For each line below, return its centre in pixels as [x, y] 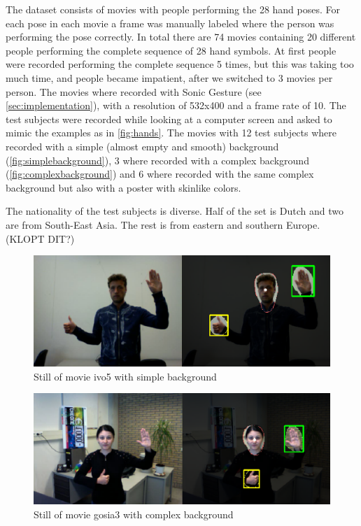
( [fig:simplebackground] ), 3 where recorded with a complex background [157, 160]
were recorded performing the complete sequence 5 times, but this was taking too [180, 64]
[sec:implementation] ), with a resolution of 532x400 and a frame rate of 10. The [176, 105]
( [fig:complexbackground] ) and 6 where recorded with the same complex [160, 174]
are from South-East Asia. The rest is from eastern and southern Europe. [163, 224]
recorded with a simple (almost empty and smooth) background [142, 146]
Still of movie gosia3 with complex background [134, 514]
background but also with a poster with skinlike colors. [123, 187]
